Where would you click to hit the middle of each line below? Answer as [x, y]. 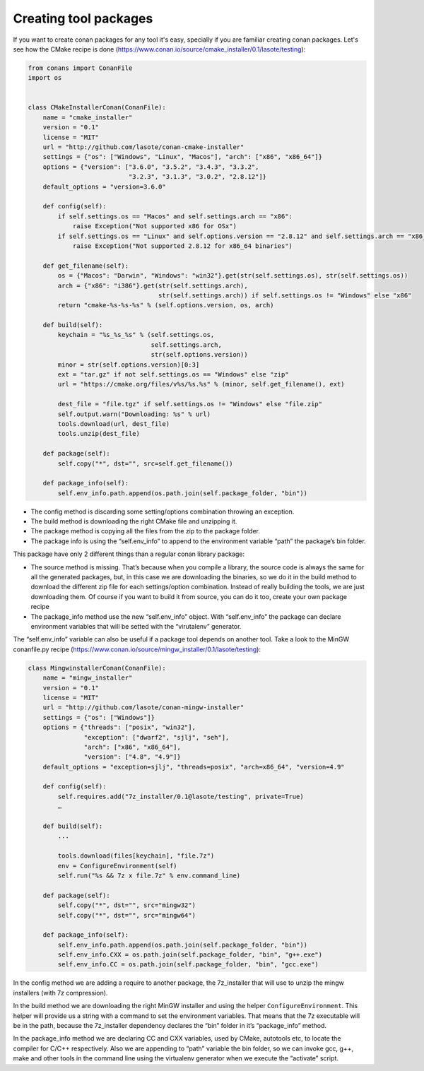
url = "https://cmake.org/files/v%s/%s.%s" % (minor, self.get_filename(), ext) [201, 384]
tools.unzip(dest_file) [99, 434]
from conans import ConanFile [80, 68]
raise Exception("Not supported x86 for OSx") [154, 226]
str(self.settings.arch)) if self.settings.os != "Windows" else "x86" [285, 295]
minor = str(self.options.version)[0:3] [129, 365]
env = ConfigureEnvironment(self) [117, 866]
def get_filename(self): [86, 266]
